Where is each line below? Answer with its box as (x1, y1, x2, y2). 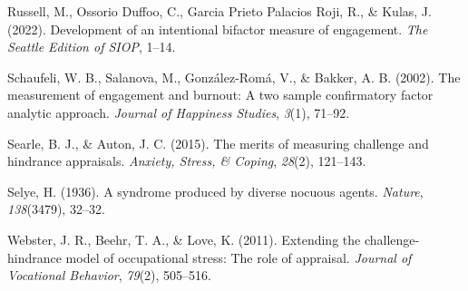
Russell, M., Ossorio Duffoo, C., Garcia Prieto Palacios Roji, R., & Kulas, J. (7, 2, 432, 20)
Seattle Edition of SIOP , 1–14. (7, 37, 176, 56)
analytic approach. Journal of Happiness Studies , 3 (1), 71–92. (7, 102, 350, 121)
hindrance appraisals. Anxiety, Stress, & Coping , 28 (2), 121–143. (7, 151, 366, 170)
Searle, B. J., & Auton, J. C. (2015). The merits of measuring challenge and (7, 133, 429, 152)
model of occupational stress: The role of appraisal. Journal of (65, 247, 412, 267)
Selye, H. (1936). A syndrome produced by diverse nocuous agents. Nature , (7, 181, 424, 200)
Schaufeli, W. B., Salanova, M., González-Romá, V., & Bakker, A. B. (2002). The (7, 67, 461, 86)
